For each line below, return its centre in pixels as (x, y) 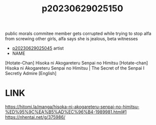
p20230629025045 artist (38, 48)
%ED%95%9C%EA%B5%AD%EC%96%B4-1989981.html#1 (66, 112)
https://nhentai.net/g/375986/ (35, 117)
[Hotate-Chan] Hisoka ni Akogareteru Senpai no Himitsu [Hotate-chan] (77, 63)
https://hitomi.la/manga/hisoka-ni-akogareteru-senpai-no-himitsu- (72, 107)
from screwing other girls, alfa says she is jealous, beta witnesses (72, 39)
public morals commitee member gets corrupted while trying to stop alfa (78, 34)
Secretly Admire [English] (31, 74)
